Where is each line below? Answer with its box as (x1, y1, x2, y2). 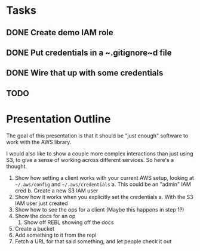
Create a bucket (14, 225, 55, 232)
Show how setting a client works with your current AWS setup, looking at (14, 174, 194, 181)
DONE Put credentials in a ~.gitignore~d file (6, 47, 172, 57)
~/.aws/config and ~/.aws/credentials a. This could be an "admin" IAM (14, 180, 191, 188)
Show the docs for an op (14, 212, 76, 219)
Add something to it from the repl (14, 231, 97, 238)
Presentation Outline (6, 112, 111, 125)
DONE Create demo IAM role (6, 27, 113, 38)
